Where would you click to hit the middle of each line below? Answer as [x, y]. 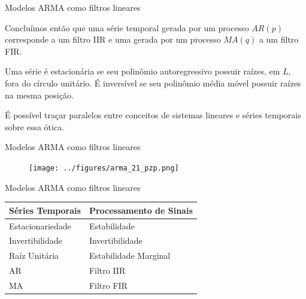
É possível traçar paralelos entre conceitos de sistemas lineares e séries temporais [153, 115]
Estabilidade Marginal [130, 255]
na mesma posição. [39, 95]
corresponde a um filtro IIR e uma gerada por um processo [113, 39]
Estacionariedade [40, 225]
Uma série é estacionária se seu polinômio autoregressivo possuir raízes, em [143, 71]
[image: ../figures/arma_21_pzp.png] [104, 168]
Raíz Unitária [34, 255]
